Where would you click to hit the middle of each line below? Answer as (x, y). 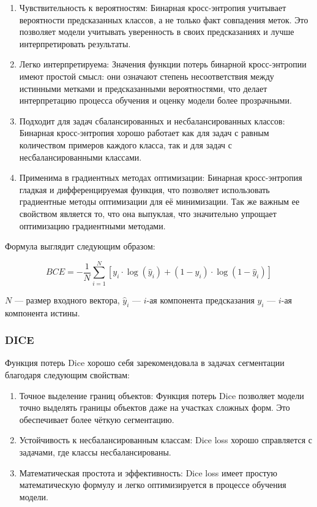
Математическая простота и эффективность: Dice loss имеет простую (148, 472)
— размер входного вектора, (67, 299)
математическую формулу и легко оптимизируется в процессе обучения (153, 485)
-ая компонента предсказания (200, 299)
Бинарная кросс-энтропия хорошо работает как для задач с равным (144, 133)
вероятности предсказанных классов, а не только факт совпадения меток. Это (164, 19)
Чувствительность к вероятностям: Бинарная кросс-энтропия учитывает (153, 7)
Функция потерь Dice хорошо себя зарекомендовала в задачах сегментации (145, 363)
